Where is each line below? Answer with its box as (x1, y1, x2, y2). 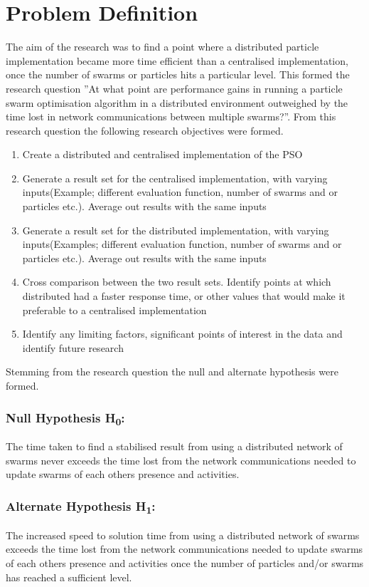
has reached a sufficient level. (6, 569, 132, 584)
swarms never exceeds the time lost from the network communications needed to (6, 452, 356, 467)
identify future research (22, 340, 124, 355)
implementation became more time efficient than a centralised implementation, (6, 53, 348, 68)
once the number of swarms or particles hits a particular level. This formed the (6, 67, 350, 82)
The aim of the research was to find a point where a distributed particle (6, 39, 319, 54)
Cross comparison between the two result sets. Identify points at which (22, 274, 331, 289)
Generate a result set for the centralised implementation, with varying (22, 170, 328, 185)
